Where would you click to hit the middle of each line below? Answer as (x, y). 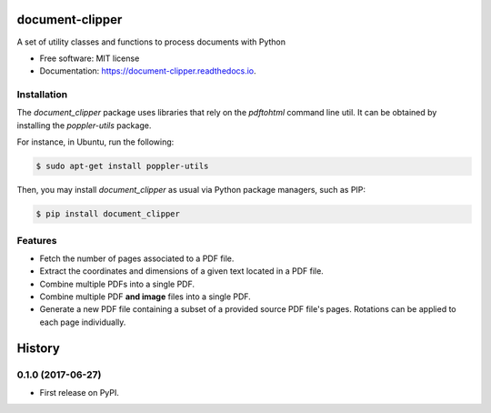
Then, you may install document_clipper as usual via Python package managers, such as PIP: (191, 190)
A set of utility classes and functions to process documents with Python (151, 42)
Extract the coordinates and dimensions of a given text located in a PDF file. (182, 271)
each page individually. (83, 322)
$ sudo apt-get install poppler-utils (122, 166)
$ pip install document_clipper (108, 214)
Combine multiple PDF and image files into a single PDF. (145, 297)
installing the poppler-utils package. (84, 125)
